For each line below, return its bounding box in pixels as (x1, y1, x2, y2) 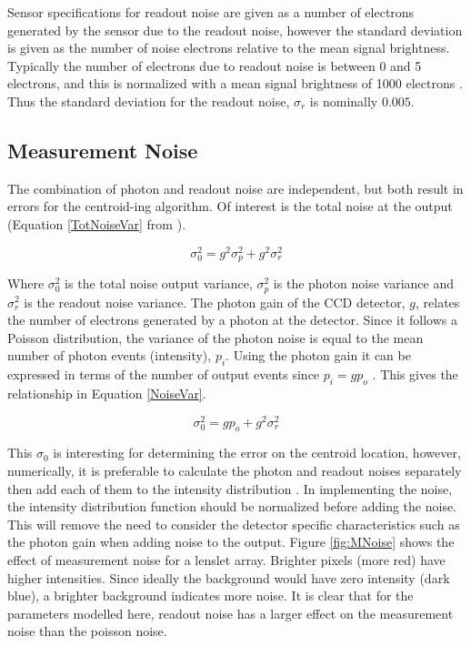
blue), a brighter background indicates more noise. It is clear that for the (7, 586, 414, 605)
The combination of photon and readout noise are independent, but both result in (7, 178, 464, 197)
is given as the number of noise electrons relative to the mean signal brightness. (7, 38, 450, 57)
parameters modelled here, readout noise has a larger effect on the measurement (7, 603, 454, 622)
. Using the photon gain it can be (225, 346, 411, 365)
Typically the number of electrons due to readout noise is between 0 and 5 (7, 56, 422, 75)
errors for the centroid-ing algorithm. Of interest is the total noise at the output (7, 197, 453, 216)
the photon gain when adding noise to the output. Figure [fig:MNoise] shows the (7, 532, 455, 551)
